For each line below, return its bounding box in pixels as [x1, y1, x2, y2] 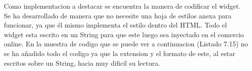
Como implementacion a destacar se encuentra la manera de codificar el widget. [4, 1, 241, 11]
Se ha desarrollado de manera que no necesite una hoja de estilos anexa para [4, 10, 232, 20]
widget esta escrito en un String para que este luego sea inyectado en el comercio [4, 29, 244, 39]
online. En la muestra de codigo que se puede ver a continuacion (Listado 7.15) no [4, 39, 248, 49]
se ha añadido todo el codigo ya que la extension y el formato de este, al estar [4, 48, 236, 58]
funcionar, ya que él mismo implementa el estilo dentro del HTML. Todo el [4, 20, 227, 30]
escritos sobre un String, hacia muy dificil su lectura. [4, 57, 160, 68]
